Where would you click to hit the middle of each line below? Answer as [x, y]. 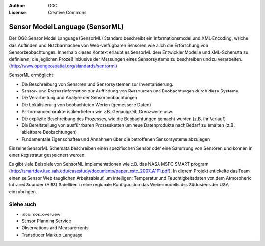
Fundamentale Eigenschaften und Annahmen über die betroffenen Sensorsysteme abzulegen [116, 139]
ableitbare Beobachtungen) [49, 132]
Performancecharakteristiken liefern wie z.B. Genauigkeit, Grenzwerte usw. [97, 112]
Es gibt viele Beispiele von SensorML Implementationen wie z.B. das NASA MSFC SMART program [109, 164]
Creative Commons [67, 13]
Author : [17, 6]
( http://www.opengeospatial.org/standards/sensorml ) [63, 66]
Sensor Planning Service [46, 221]
